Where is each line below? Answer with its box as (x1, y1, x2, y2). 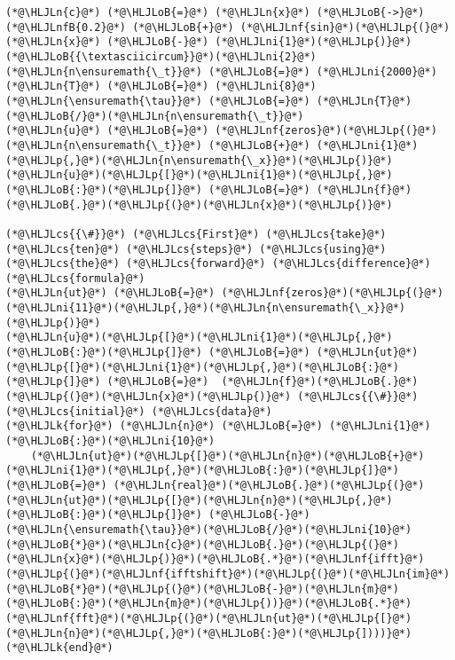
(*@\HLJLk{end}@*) (5, 641, 114, 655)
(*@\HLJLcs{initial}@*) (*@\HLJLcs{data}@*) (5, 405, 272, 418)
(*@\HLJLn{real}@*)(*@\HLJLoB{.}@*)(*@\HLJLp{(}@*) (113, 479, 425, 491)
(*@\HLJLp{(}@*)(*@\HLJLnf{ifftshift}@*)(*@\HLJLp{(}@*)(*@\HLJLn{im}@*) (5, 567, 451, 580)
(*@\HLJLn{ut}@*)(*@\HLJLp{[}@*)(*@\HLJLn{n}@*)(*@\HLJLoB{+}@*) (30, 449, 425, 462)
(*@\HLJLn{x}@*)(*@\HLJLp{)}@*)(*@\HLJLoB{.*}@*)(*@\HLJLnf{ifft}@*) (5, 553, 425, 566)
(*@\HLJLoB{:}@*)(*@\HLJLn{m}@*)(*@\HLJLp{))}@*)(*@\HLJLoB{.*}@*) (5, 597, 412, 610)
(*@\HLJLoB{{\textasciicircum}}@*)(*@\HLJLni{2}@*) (5, 50, 317, 63)
